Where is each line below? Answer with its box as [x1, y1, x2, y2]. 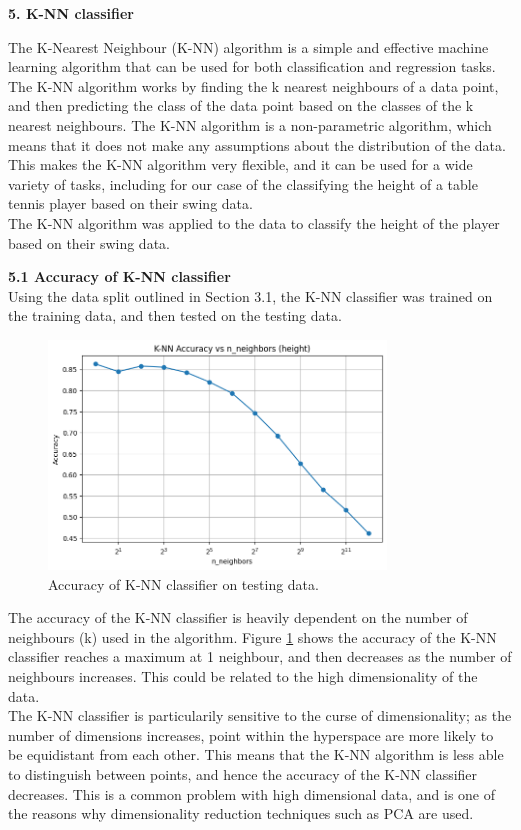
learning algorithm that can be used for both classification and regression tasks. [8, 56, 496, 77]
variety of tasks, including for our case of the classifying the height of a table [8, 173, 478, 194]
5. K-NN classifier [8, 3, 134, 23]
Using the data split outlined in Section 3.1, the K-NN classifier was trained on [8, 285, 493, 306]
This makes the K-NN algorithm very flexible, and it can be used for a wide [8, 154, 473, 175]
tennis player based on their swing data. [8, 193, 253, 214]
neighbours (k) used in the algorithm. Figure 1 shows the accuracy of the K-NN [8, 626, 497, 647]
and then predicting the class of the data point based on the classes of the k [8, 95, 474, 116]
